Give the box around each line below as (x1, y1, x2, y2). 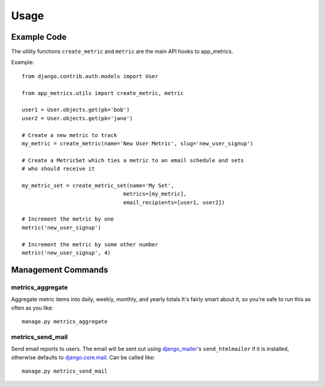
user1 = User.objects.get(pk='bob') (22, 106, 130, 114)
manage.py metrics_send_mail (22, 367, 108, 374)
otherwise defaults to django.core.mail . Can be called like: (11, 353, 155, 361)
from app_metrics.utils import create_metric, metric (22, 90, 184, 96)
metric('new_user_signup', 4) (22, 249, 111, 257)
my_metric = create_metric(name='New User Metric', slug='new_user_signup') (22, 140, 254, 147)
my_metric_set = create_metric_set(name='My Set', (22, 182, 175, 189)
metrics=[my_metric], (123, 190, 187, 198)
